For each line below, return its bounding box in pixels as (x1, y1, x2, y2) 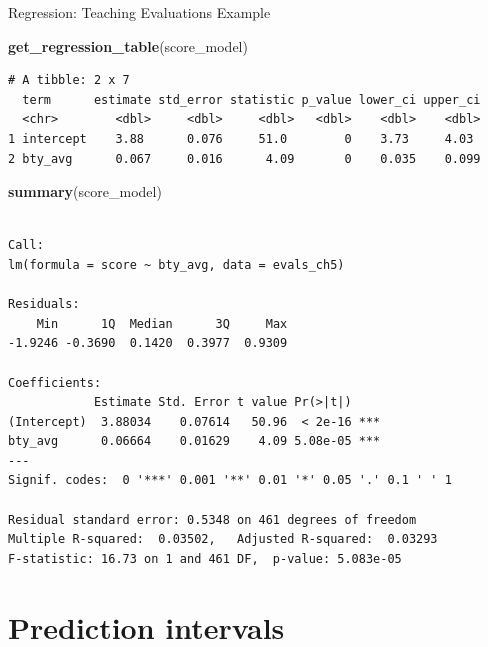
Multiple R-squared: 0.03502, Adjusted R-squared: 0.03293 (8, 532, 438, 547)
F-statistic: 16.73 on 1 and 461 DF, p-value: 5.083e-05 (8, 551, 402, 566)
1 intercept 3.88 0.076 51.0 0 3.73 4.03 (8, 131, 474, 146)
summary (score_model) (8, 181, 162, 202)
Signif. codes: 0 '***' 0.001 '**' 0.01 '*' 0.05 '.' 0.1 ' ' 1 (8, 473, 452, 488)
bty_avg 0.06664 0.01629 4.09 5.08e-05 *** (8, 434, 381, 449)
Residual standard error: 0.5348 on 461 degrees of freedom (8, 512, 417, 527)
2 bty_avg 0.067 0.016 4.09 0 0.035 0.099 (8, 151, 481, 166)
